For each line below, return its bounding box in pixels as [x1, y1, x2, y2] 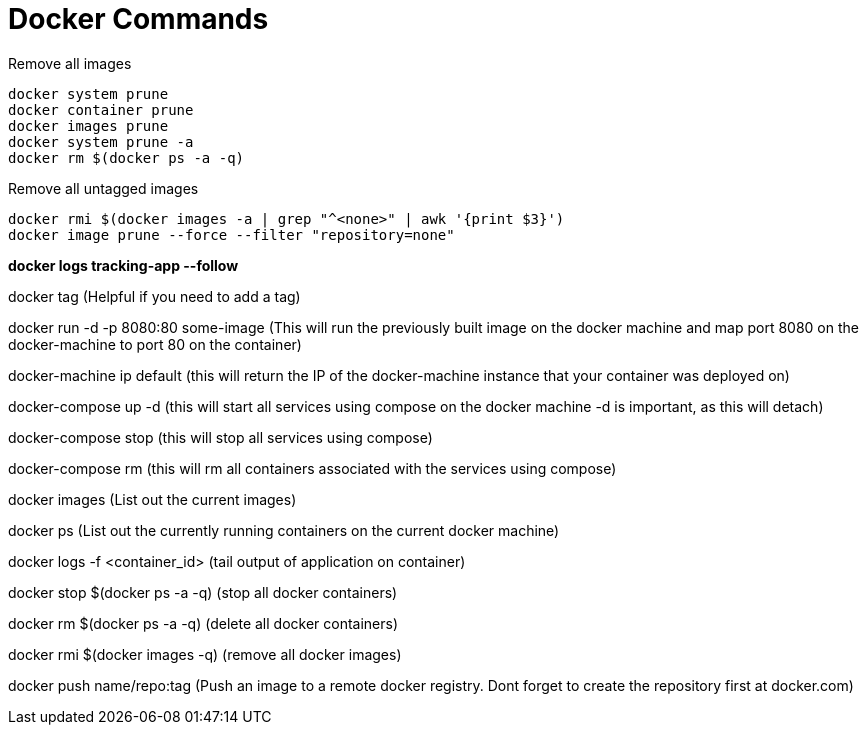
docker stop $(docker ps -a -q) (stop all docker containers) [8, 583, 398, 601]
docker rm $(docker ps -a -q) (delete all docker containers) [8, 614, 399, 632]
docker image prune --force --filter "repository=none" [8, 226, 455, 243]
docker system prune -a [8, 133, 194, 150]
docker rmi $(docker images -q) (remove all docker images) [8, 645, 402, 663]
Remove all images [8, 54, 132, 72]
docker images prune [8, 117, 169, 134]
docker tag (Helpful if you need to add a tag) [8, 287, 301, 305]
